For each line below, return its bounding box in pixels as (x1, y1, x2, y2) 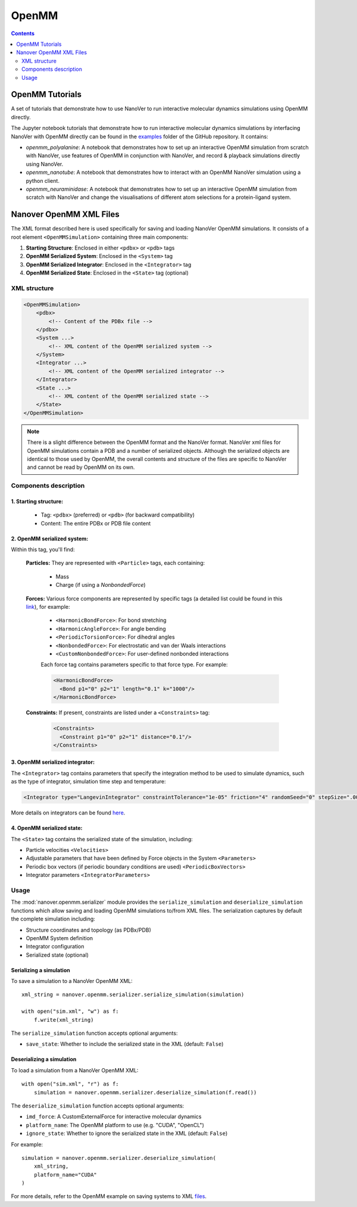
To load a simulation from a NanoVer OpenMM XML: (11, 1066, 139, 1074)
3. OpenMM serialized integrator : (11, 758, 95, 766)
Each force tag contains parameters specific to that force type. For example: (40, 661, 228, 668)
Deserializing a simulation (11, 1056, 77, 1063)
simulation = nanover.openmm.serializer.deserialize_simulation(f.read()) (33, 1089, 257, 1096)
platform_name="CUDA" (33, 1171, 98, 1178)
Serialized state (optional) (26, 951, 89, 959)
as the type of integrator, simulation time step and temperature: (11, 778, 166, 785)
